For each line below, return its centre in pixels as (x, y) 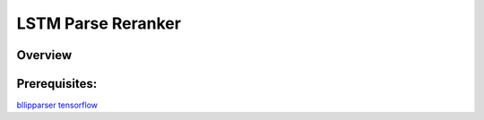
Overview (44, 55)
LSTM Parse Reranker (99, 23)
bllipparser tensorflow (57, 105)
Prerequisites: (57, 84)
